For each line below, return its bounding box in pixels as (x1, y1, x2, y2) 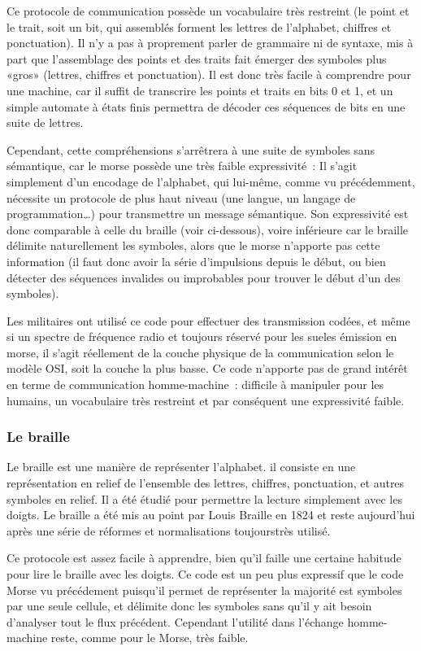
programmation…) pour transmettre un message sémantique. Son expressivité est (7, 205, 409, 222)
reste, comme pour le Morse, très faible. (50, 629, 249, 646)
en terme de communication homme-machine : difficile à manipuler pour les (7, 376, 384, 393)
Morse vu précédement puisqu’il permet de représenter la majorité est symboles (7, 581, 402, 598)
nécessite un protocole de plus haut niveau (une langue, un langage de (7, 189, 356, 206)
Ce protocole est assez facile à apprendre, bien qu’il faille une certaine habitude (7, 549, 401, 566)
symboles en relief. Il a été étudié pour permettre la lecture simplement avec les (7, 490, 402, 507)
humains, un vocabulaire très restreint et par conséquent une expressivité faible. (7, 391, 405, 409)
